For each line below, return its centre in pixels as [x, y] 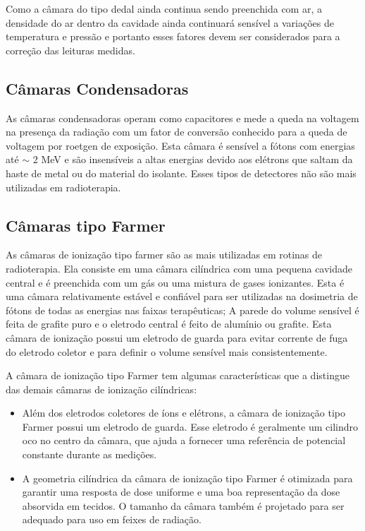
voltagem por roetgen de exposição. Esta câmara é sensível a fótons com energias [180, 145]
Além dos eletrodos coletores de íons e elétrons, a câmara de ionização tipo [184, 413]
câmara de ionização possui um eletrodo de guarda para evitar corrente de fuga [177, 337]
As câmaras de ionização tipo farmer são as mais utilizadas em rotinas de [164, 255]
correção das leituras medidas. [70, 50]
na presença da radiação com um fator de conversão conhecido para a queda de [177, 132]
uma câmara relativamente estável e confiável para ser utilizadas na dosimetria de [182, 296]
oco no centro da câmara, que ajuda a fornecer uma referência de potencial [184, 440]
